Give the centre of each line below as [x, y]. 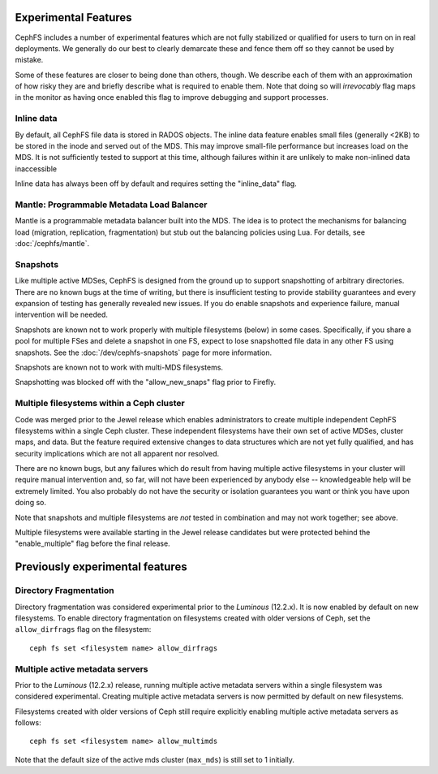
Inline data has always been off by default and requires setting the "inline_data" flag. [156, 184]
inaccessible [36, 169]
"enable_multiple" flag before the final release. [92, 543]
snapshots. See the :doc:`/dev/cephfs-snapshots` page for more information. [144, 352]
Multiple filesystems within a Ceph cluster [100, 404]
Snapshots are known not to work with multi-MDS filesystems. [119, 367]
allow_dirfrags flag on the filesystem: [83, 629]
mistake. [29, 60]
